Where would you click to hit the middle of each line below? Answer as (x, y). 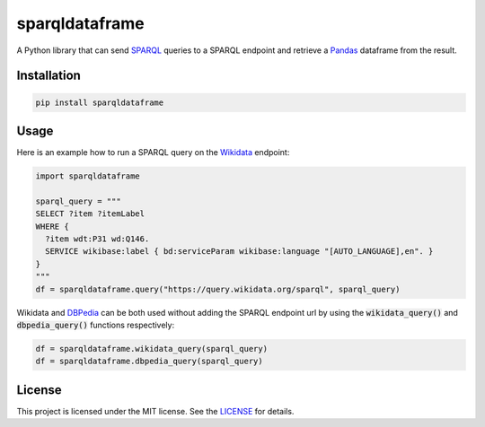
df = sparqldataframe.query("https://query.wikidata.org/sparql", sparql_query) (218, 289)
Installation (48, 76)
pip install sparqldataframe (100, 102)
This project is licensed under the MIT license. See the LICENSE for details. (155, 411)
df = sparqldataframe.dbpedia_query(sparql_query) (150, 362)
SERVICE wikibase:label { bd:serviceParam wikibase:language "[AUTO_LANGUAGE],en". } (239, 252)
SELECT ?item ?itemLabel (90, 214)
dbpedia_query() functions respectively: (96, 325)
